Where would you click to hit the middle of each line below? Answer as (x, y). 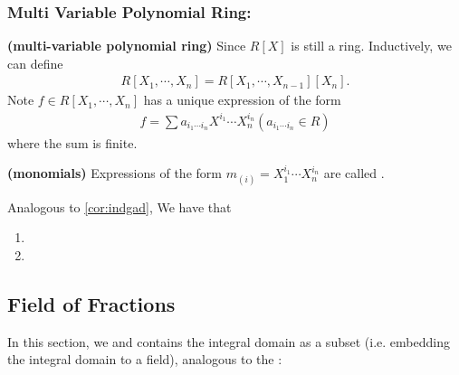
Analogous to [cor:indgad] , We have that (120, 206)
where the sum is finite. (72, 142)
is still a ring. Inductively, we (371, 46)
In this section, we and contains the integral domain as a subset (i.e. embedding (229, 341)
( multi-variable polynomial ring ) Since (127, 46)
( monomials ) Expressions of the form (115, 173)
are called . (354, 173)
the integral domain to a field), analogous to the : (145, 359)
